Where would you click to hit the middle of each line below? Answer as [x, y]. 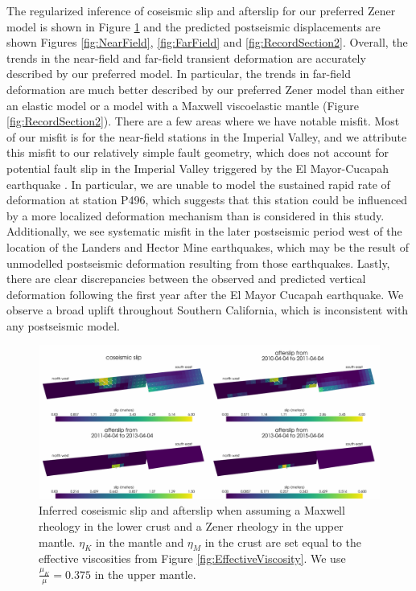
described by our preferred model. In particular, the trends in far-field [179, 74]
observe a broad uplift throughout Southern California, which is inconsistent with [208, 310]
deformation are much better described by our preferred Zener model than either [206, 89]
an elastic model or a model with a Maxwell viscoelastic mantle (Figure [183, 105]
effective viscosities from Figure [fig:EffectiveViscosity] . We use [192, 558]
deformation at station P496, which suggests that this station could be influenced [207, 200]
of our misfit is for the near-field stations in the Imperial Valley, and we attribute [207, 136]
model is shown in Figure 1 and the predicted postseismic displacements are [194, 26]
